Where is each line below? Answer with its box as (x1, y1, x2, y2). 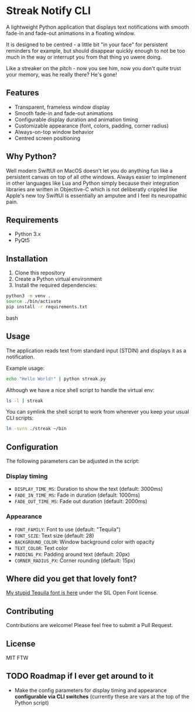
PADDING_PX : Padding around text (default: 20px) (14, 551, 130, 558)
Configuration (6, 442, 59, 452)
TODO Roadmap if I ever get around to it (6, 671, 154, 681)
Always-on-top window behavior (14, 128, 94, 135)
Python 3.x (14, 231, 41, 238)
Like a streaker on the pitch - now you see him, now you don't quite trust (6, 64, 182, 71)
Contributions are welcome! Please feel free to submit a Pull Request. (6, 622, 173, 629)
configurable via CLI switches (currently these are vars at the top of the (14, 693, 190, 700)
